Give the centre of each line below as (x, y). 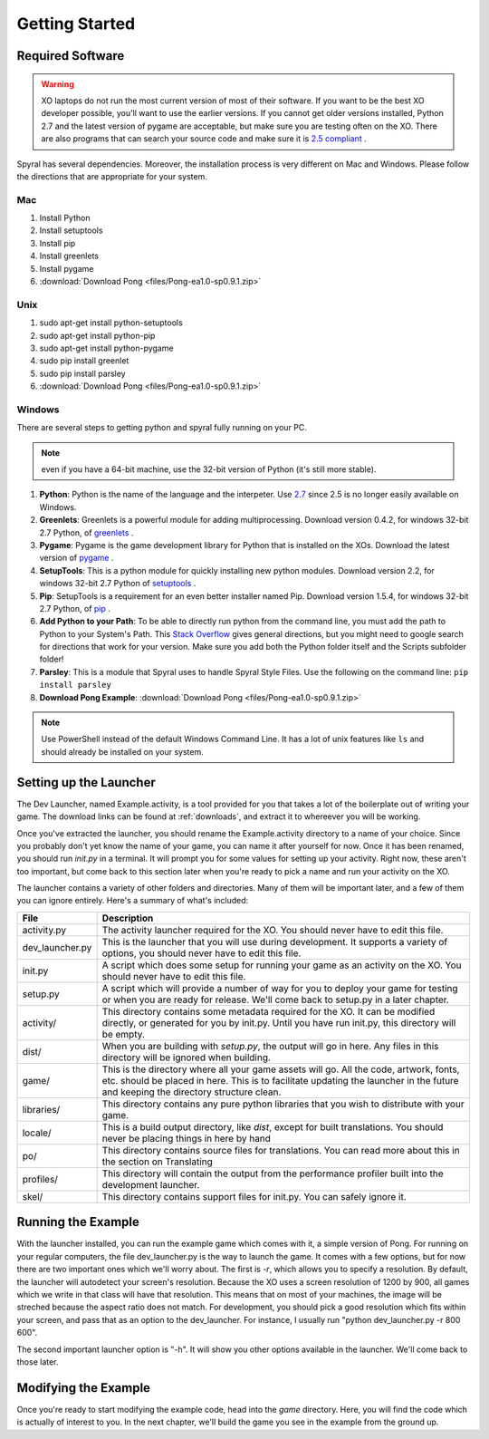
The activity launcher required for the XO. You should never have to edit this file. (273, 930)
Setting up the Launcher (86, 782)
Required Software (71, 56)
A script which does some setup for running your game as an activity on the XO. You (282, 965)
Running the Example (78, 1222)
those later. (38, 1362)
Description (128, 918)
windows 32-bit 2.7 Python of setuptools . (118, 584)
